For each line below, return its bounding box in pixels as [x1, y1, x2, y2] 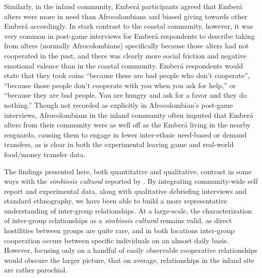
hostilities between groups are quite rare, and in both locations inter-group [4, 225, 235, 236]
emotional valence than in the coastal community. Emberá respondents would [4, 60, 243, 71]
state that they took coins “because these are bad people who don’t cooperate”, [4, 70, 250, 81]
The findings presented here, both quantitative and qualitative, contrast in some [4, 166, 252, 176]
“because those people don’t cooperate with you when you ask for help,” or [4, 80, 236, 90]
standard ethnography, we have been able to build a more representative [4, 195, 227, 206]
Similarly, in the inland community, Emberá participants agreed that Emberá [4, 1, 243, 11]
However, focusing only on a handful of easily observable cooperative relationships [4, 245, 257, 255]
